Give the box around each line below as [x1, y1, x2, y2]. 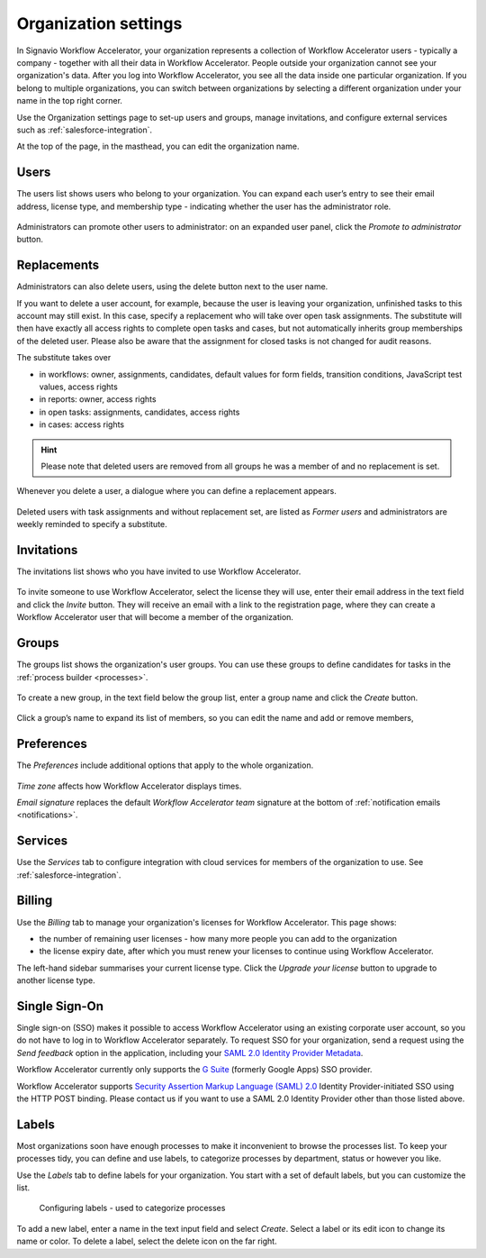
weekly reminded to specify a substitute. [16, 519, 168, 530]
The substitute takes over [16, 352, 112, 363]
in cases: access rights [39, 419, 125, 430]
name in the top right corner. [16, 96, 123, 106]
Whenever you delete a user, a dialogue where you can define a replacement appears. [16, 486, 337, 497]
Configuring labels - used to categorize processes [39, 1203, 226, 1214]
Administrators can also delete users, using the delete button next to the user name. [16, 281, 328, 292]
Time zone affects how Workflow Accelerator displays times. [16, 780, 242, 791]
